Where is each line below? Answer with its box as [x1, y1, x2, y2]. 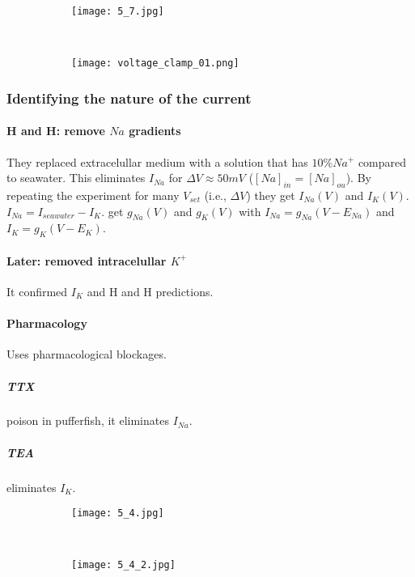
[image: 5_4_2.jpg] [71, 559, 176, 571]
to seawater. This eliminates [6, 169, 146, 186]
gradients [129, 122, 181, 139]
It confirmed [6, 282, 68, 299]
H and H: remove [6, 122, 105, 139]
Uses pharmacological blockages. [6, 346, 167, 363]
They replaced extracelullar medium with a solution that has [6, 153, 308, 170]
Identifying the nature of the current [6, 87, 252, 108]
